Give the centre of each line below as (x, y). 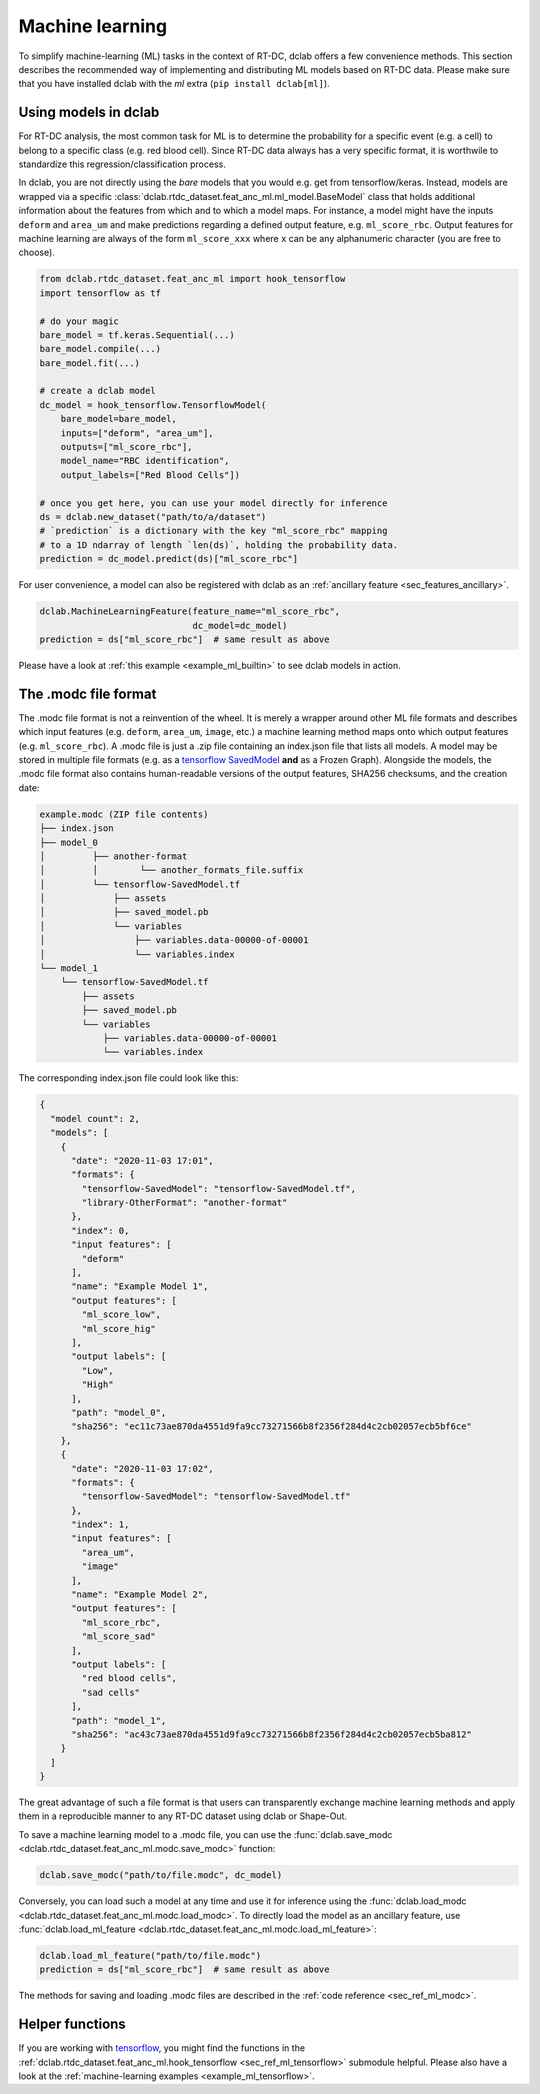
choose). (36, 252)
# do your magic (79, 321)
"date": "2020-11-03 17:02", (142, 1468)
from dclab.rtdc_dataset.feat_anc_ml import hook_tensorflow (192, 279)
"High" (97, 1384)
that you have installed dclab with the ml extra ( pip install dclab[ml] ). (174, 84)
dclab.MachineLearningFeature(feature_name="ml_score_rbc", (190, 611)
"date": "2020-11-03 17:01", (142, 1160)
